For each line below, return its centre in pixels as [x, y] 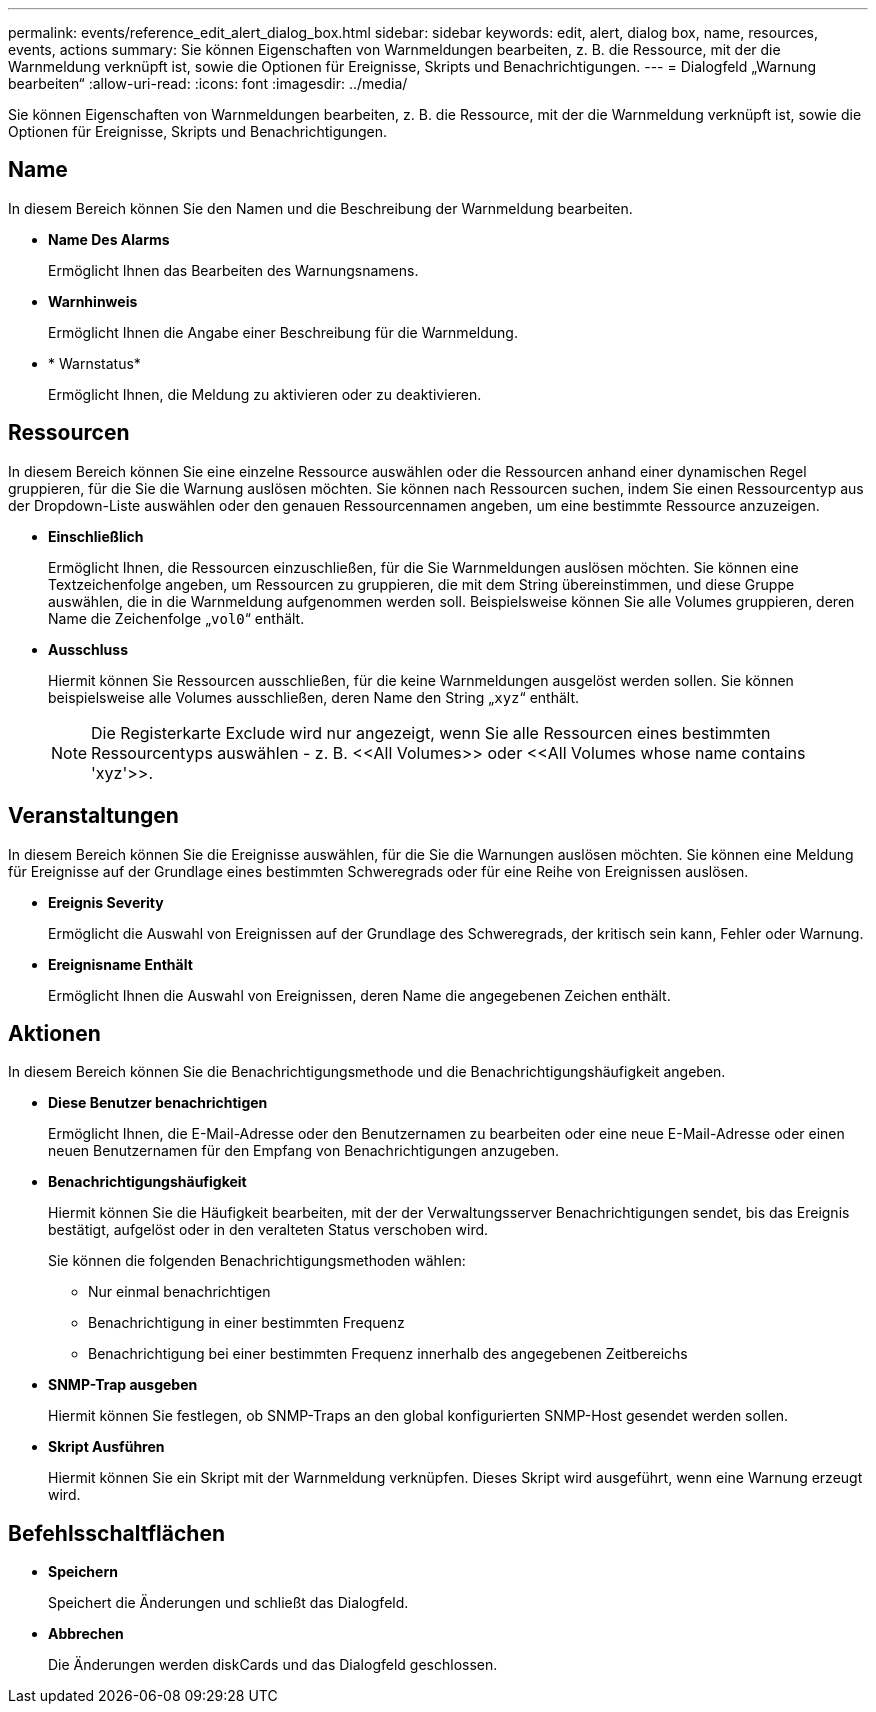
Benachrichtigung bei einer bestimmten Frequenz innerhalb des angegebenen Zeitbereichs [388, 1354]
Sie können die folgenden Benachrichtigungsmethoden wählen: [257, 1261]
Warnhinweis [93, 301]
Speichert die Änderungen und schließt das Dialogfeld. [228, 1603]
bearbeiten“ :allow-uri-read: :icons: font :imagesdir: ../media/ [208, 83]
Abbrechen [86, 1634]
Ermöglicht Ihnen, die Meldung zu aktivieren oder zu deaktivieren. [265, 394]
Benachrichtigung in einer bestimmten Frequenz [246, 1323]
